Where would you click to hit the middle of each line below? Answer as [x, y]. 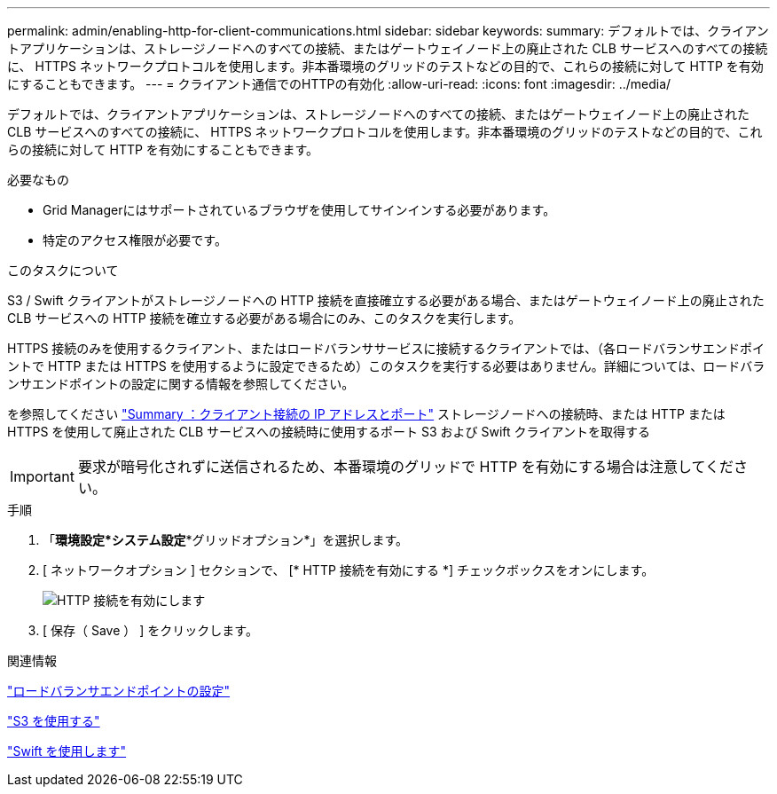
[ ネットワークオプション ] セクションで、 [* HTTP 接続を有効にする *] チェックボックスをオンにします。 [349, 570]
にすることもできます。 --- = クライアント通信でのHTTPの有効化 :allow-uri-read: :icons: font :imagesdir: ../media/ [339, 84]
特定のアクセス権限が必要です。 [135, 240]
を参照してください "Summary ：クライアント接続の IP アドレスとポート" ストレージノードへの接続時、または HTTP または [366, 414]
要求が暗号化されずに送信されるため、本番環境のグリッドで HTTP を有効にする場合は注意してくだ [405, 467]
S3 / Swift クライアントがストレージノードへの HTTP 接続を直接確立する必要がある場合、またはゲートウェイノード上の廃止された [386, 300]
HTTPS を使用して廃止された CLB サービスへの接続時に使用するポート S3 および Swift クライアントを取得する [329, 432]
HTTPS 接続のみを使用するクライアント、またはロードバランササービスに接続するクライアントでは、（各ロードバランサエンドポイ [386, 348]
